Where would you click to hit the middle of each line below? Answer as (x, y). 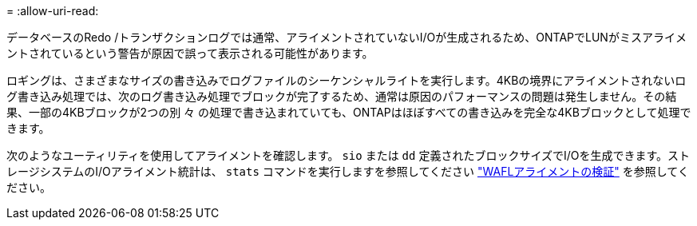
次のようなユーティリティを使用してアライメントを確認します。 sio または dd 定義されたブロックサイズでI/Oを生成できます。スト (348, 155)
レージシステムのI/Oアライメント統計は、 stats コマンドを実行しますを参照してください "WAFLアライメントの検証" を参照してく (348, 171)
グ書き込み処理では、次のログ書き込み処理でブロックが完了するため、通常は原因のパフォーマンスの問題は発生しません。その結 (342, 96)
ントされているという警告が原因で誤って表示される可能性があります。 (190, 53)
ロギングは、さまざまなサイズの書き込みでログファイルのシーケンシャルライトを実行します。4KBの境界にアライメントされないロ (347, 80)
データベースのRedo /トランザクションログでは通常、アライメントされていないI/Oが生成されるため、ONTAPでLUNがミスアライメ (347, 37)
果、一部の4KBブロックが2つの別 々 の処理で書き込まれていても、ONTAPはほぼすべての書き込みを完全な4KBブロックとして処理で (349, 112)
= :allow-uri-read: (53, 11)
